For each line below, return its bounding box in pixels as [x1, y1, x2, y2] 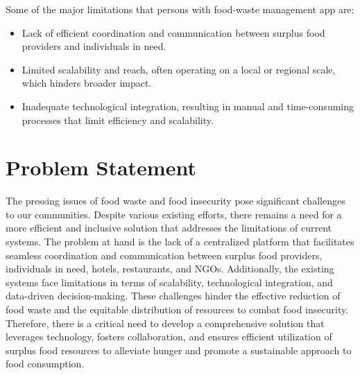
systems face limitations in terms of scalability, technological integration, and [6, 274, 333, 289]
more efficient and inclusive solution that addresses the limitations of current [6, 220, 332, 235]
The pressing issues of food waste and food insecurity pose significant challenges [6, 193, 345, 208]
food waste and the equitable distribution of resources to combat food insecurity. [6, 302, 349, 317]
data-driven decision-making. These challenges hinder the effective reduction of [6, 288, 341, 303]
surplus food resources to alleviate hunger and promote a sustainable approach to [6, 342, 352, 357]
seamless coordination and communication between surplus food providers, [6, 247, 323, 262]
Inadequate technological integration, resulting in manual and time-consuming [22, 98, 354, 113]
